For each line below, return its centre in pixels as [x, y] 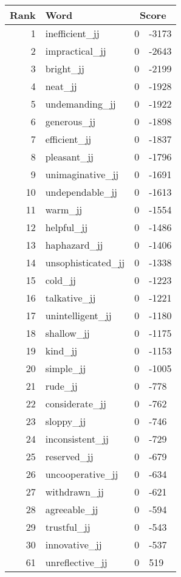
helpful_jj [67, 227]
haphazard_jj [74, 245]
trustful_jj [68, 527]
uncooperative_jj [82, 474]
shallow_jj [67, 333]
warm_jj [64, 209]
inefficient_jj [72, 33]
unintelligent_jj [78, 315]
